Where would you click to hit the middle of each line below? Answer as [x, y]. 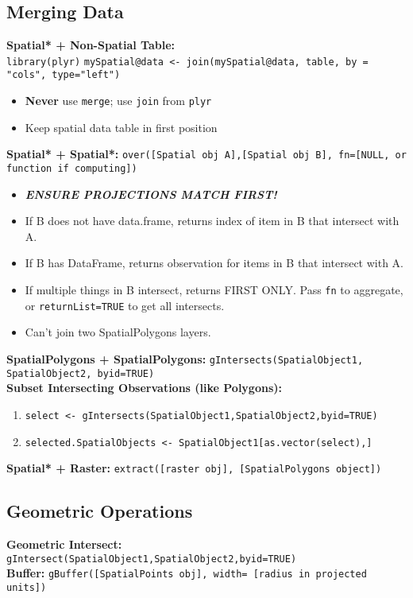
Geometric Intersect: [64, 544]
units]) [27, 587]
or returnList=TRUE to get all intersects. [125, 305]
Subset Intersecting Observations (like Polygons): [144, 388]
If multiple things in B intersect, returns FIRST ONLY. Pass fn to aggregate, [214, 290]
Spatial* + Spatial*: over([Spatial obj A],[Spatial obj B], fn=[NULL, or [206, 154]
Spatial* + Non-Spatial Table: [91, 45]
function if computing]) [72, 169]
